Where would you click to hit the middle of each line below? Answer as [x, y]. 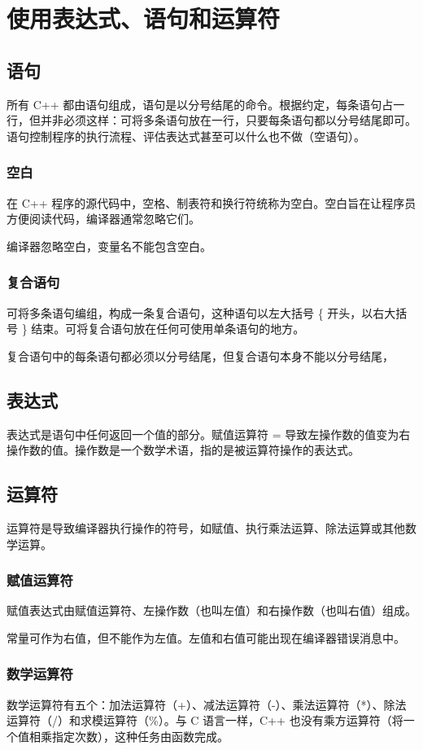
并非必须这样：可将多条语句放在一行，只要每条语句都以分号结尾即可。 [228, 120]
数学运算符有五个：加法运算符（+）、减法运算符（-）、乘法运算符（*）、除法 [207, 704]
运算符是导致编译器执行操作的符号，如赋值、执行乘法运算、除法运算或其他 [206, 527]
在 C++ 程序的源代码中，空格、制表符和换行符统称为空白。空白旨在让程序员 [211, 202]
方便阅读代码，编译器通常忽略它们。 [103, 219]
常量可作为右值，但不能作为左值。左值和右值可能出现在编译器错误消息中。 [206, 637]
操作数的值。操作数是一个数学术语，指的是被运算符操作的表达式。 [183, 450]
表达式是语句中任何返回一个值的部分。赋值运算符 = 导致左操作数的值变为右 [209, 434]
